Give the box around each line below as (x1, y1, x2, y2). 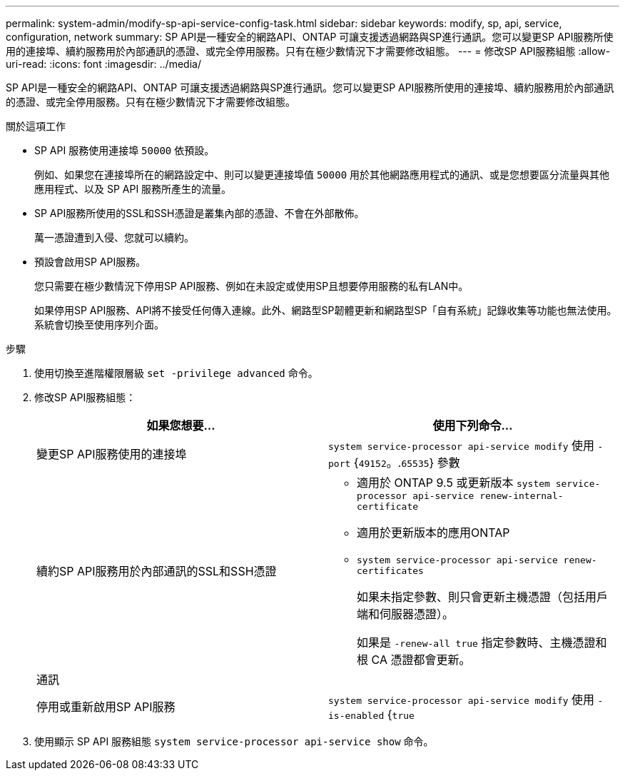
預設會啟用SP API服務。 (34, 256, 146, 268)
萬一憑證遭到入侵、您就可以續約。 (34, 231, 194, 243)
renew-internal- (479, 490, 564, 501)
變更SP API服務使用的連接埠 (36, 447, 187, 461)
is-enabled (328, 710, 385, 721)
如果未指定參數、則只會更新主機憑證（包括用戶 (357, 590, 609, 604)
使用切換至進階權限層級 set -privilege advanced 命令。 (34, 367, 318, 379)
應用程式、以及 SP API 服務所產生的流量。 (34, 183, 232, 195)
